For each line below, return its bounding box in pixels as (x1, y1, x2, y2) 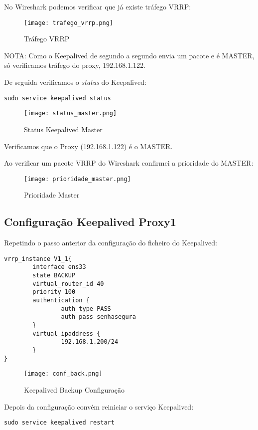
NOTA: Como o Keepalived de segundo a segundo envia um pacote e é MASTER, (4, 50, 255, 60)
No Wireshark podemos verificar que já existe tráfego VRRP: (4, 1, 191, 11)
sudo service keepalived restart (4, 419, 115, 427)
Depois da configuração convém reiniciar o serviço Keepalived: (4, 401, 194, 412)
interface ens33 (32, 263, 86, 271)
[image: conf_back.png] (24, 370, 103, 378)
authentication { (32, 297, 90, 304)
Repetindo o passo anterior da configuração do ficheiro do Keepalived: (4, 237, 217, 248)
